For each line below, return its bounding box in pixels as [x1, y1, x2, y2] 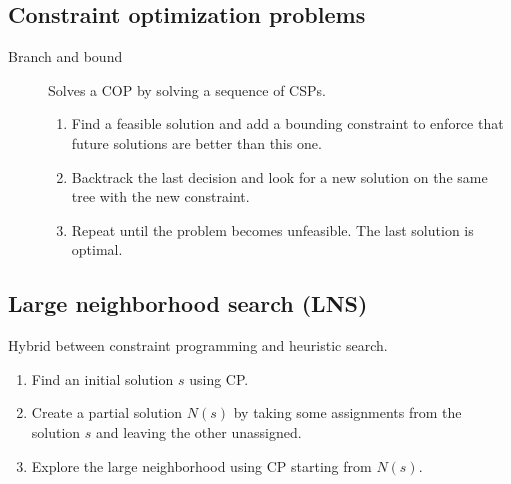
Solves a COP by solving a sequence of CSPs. [48, 79, 326, 100]
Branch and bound [8, 46, 123, 67]
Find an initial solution [31, 368, 174, 389]
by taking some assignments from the [233, 402, 462, 423]
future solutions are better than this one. [71, 132, 322, 153]
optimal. [71, 239, 123, 260]
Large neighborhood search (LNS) [8, 288, 368, 319]
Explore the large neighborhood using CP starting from [31, 455, 372, 476]
